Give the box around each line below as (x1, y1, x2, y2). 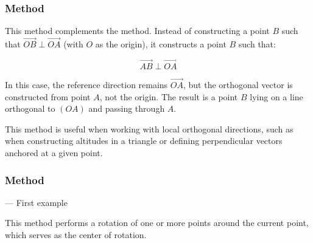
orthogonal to (5, 102, 55, 115)
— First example (5, 196, 68, 208)
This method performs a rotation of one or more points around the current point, (5, 216, 309, 229)
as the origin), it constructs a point (95, 38, 227, 50)
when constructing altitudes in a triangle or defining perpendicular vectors (5, 134, 283, 147)
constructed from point (5, 90, 91, 103)
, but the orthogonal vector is (183, 78, 293, 91)
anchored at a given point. (5, 146, 103, 159)
